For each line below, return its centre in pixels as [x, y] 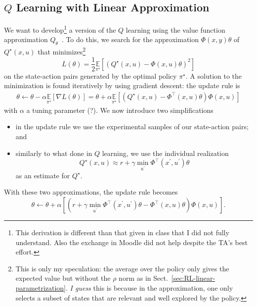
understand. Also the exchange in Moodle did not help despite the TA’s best [131, 242]
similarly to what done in [54, 153]
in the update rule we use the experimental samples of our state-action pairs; [132, 127]
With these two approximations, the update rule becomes [91, 192]
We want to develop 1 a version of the [60, 29]
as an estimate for [43, 175]
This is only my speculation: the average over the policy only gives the [122, 268]
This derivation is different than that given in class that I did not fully [122, 232]
